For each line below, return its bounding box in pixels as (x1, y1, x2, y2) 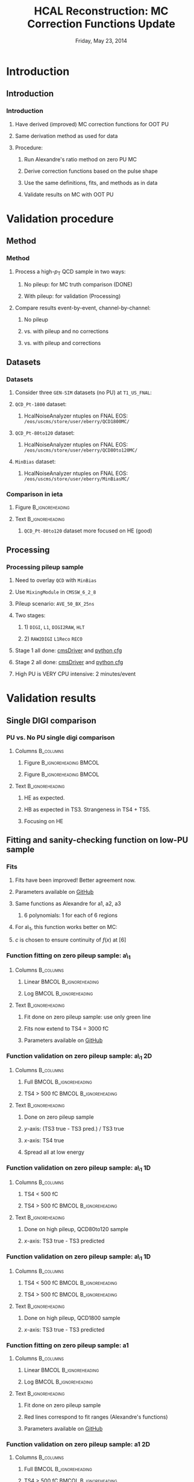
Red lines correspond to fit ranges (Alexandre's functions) (23, 1413, 168, 1420)
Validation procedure (6, 212, 114, 225)
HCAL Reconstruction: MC (34, 4, 169, 18)
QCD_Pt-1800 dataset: (14, 400, 67, 407)
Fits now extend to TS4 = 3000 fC (23, 1024, 109, 1032)
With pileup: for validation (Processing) (23, 293, 121, 300)
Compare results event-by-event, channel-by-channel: (14, 304, 151, 312)
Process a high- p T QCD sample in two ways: (14, 268, 126, 276)
